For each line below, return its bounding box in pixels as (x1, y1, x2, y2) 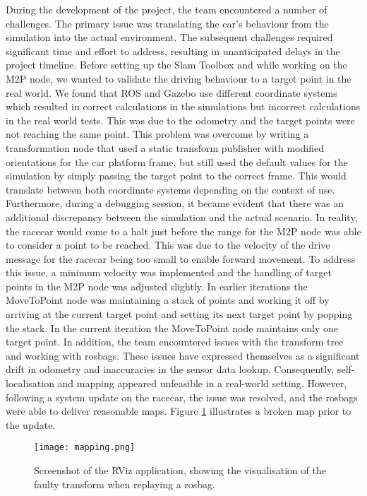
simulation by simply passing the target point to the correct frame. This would (6, 168, 347, 183)
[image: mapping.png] (34, 442, 136, 453)
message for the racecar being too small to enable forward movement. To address (6, 251, 356, 266)
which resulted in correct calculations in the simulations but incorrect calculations (6, 99, 361, 114)
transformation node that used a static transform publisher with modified (6, 140, 324, 155)
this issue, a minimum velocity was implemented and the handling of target (6, 265, 332, 280)
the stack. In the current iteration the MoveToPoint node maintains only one (6, 320, 339, 335)
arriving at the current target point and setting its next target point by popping (6, 307, 353, 321)
